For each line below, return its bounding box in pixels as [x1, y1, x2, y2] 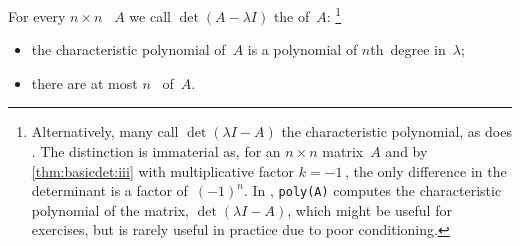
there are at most [31, 72, 138, 93]
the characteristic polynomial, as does [281, 121, 512, 142]
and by [385, 141, 428, 162]
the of [273, 5, 310, 26]
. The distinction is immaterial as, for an [31, 141, 281, 162]
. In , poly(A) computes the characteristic [243, 180, 502, 201]
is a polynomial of [247, 39, 358, 60]
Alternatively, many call [31, 121, 179, 142]
